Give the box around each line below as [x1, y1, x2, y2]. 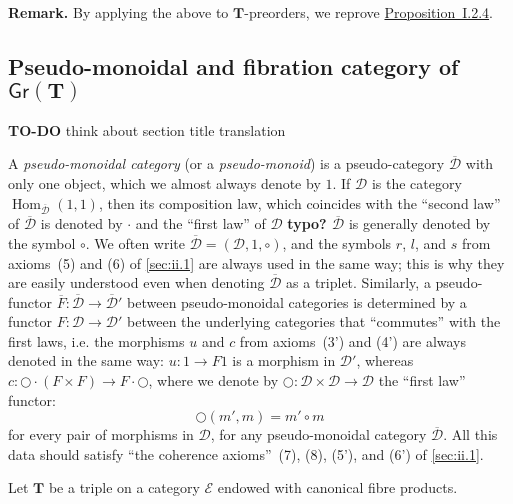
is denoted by [40, 213, 123, 234]
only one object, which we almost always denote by [8, 172, 321, 193]
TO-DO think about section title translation [8, 119, 286, 140]
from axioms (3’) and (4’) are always [239, 330, 467, 351]
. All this [443, 424, 498, 445]
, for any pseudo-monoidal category [210, 424, 427, 445]
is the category [371, 172, 462, 193]
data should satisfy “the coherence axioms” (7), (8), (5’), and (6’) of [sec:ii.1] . [8, 443, 484, 464]
